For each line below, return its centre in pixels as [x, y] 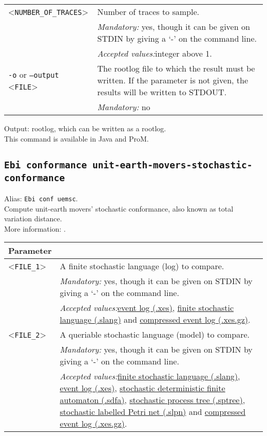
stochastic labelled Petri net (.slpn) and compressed [153, 412]
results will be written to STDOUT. [162, 92]
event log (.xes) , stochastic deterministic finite [142, 388]
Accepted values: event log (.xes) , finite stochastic [147, 308]
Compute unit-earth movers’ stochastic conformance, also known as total [119, 208]
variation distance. [33, 219]
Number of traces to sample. [148, 12]
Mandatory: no [124, 107]
